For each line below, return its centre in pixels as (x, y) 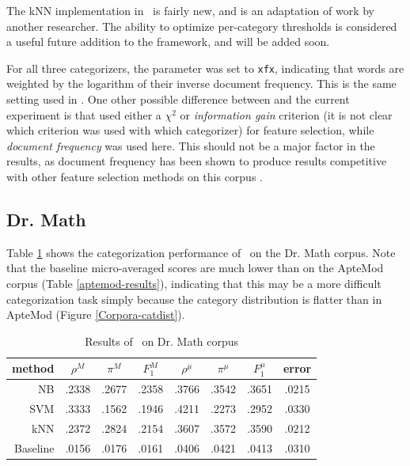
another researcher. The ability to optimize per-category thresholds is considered (202, 26)
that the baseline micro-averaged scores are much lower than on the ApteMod (195, 268)
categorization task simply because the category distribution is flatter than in (194, 299)
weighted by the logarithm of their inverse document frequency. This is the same (201, 83)
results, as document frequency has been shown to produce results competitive (197, 161)
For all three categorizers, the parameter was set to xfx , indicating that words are (205, 68)
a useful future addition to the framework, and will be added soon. (168, 42)
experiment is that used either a (84, 114)
